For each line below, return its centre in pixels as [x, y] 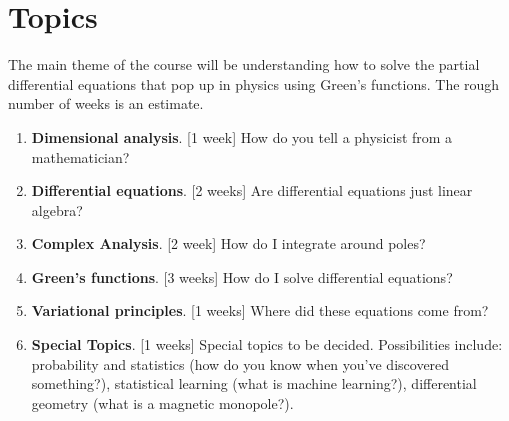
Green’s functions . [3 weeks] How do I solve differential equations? [242, 276]
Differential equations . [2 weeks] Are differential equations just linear [252, 190]
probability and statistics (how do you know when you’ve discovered [240, 363]
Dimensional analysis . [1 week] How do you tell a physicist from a [242, 136]
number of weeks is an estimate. [106, 103]
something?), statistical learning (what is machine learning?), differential [254, 383]
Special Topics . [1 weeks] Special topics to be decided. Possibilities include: [267, 344]
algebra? [57, 209]
